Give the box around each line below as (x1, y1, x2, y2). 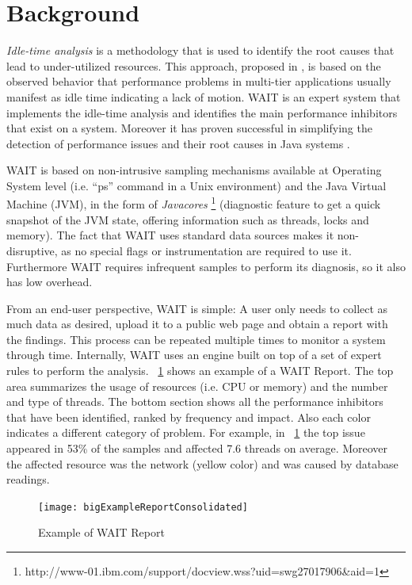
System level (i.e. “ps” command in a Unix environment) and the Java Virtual (6, 177, 387, 193)
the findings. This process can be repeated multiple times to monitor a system (6, 331, 386, 347)
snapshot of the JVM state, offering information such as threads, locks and (6, 211, 369, 227)
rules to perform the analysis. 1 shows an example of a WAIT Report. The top (6, 362, 394, 379)
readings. (6, 471, 50, 487)
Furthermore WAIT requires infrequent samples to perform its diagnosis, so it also (6, 258, 406, 274)
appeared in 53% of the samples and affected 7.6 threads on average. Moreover (6, 440, 388, 457)
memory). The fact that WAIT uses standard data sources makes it (6, 227, 334, 243)
